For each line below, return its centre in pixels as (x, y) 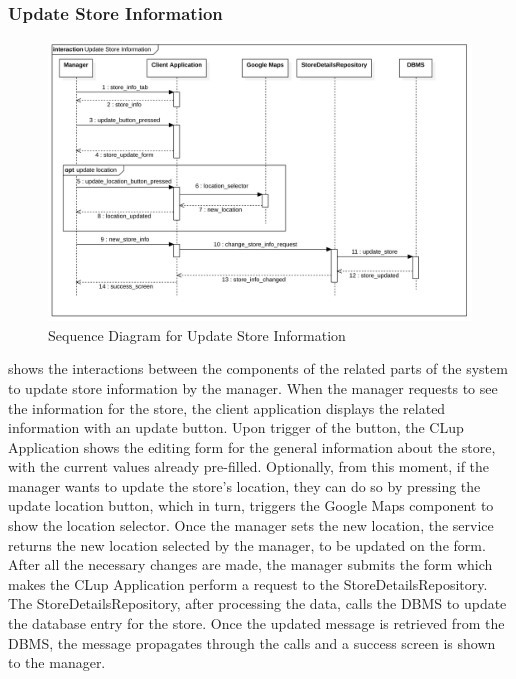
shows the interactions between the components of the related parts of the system (258, 368)
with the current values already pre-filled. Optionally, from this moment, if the (249, 466)
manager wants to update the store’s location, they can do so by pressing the (244, 485)
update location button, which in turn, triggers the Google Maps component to (251, 505)
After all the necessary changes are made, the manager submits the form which (250, 564)
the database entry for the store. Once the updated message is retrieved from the (256, 623)
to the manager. (57, 662)
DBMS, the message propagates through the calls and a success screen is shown (252, 642)
